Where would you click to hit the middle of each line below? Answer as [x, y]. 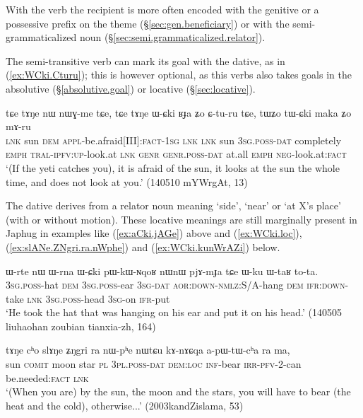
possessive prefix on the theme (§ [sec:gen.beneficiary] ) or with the [148, 23]
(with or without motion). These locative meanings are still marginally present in [181, 219]
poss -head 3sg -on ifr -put [116, 298]
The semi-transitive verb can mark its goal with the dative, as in [145, 60]
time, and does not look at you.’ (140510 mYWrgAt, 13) [127, 181]
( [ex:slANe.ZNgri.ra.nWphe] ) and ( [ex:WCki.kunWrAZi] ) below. [143, 246]
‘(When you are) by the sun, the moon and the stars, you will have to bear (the [178, 391]
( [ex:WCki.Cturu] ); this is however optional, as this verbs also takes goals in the [179, 75]
